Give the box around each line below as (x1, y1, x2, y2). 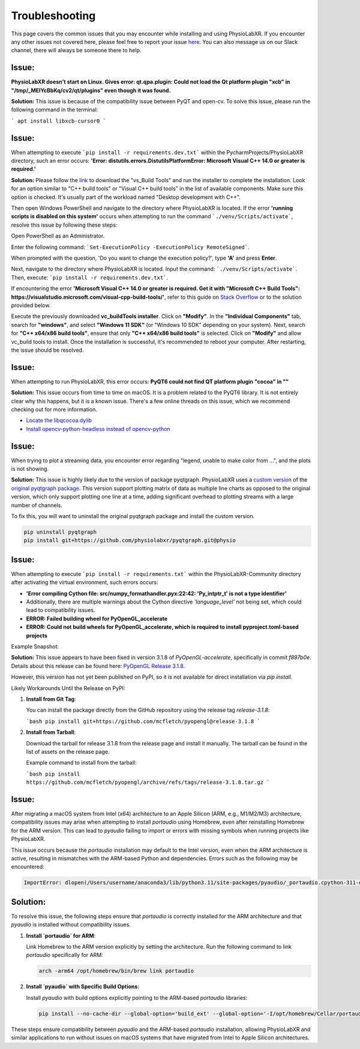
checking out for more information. (11, 406, 97, 413)
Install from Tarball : (26, 729, 76, 736)
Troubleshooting (11, 9, 96, 22)
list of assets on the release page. (26, 748, 110, 755)
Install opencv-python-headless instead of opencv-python (26, 425, 170, 432)
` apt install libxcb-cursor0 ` (11, 117, 106, 124)
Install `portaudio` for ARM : (26, 932, 96, 939)
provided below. (11, 301, 51, 309)
